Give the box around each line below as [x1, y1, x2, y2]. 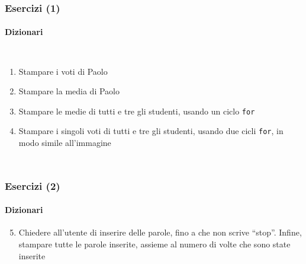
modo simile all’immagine [18, 136, 111, 149]
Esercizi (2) [5, 178, 60, 193]
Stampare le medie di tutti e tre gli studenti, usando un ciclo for [18, 104, 255, 117]
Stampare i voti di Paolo [18, 65, 108, 77]
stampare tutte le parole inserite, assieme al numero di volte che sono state [18, 237, 291, 250]
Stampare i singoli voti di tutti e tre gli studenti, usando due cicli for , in [18, 125, 284, 137]
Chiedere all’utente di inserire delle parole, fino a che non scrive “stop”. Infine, [18, 226, 302, 238]
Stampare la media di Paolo [18, 85, 120, 97]
